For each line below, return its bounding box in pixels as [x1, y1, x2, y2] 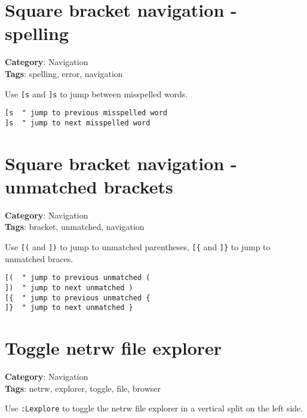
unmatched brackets [5, 174, 173, 198]
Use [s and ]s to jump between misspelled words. [5, 87, 188, 100]
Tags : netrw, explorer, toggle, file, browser [5, 382, 161, 394]
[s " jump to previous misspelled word [5, 109, 168, 118]
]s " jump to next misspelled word [5, 118, 151, 127]
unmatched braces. [5, 252, 73, 265]
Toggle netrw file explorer [5, 336, 222, 360]
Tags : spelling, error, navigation [5, 67, 123, 79]
